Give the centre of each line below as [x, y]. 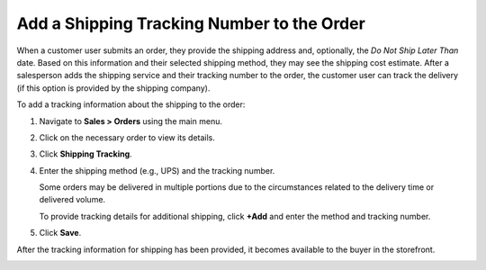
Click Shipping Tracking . [85, 154]
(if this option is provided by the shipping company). [113, 88]
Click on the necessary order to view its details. [127, 137]
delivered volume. [72, 200]
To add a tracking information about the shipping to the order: [131, 104]
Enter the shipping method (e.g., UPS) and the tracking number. [157, 170]
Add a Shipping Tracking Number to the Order [191, 23]
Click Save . [60, 233]
